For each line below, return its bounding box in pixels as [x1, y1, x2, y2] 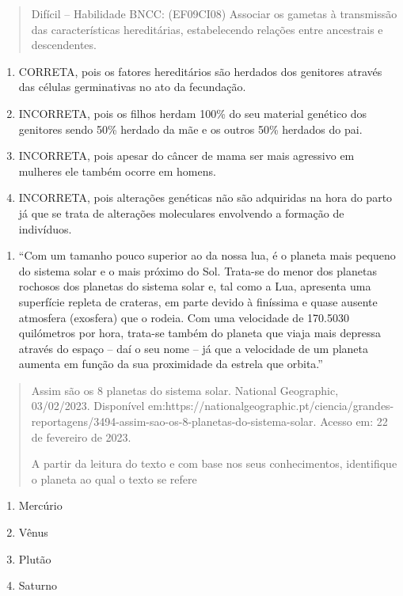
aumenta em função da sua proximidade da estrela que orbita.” [18, 355, 323, 372]
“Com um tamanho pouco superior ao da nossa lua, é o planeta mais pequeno [18, 247, 396, 264]
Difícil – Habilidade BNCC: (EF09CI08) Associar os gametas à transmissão [31, 6, 397, 21]
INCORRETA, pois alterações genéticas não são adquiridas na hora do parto [18, 189, 393, 206]
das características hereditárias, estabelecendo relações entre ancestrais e [31, 21, 383, 37]
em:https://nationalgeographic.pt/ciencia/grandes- [148, 397, 394, 414]
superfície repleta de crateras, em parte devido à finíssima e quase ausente [18, 293, 378, 309]
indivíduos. [18, 220, 72, 237]
